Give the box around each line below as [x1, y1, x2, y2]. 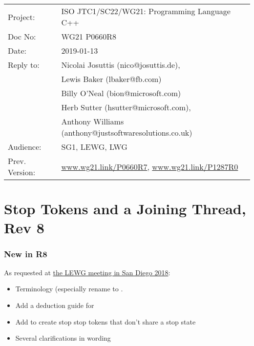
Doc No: [8, 31, 36, 42]
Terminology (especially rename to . [15, 284, 123, 294]
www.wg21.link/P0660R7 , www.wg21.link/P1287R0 [61, 161, 238, 172]
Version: [8, 166, 36, 178]
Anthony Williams [61, 116, 124, 127]
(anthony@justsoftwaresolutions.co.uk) [61, 127, 192, 138]
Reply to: [8, 59, 40, 70]
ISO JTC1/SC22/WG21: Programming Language [61, 5, 231, 17]
